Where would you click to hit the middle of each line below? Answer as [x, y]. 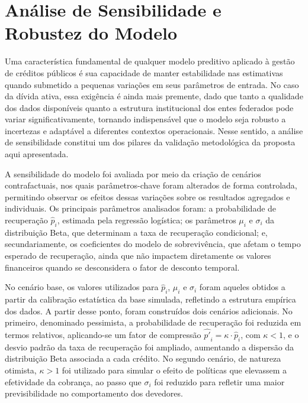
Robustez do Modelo [91, 33]
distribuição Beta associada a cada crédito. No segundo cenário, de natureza [143, 358]
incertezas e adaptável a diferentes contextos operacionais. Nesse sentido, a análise [154, 130]
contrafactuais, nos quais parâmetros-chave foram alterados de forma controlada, [151, 185]
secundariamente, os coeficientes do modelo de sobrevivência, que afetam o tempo [153, 244]
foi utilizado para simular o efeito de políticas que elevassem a [174, 370]
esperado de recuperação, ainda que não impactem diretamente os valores [138, 256]
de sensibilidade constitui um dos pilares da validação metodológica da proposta [150, 142]
